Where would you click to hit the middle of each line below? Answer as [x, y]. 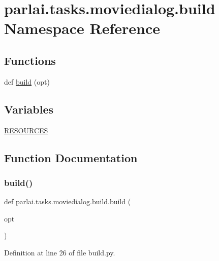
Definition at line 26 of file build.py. [60, 252]
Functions [30, 60]
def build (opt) [27, 81]
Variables [29, 109]
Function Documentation [71, 157]
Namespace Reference [82, 28]
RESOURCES [26, 130]
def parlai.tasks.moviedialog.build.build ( [68, 201]
